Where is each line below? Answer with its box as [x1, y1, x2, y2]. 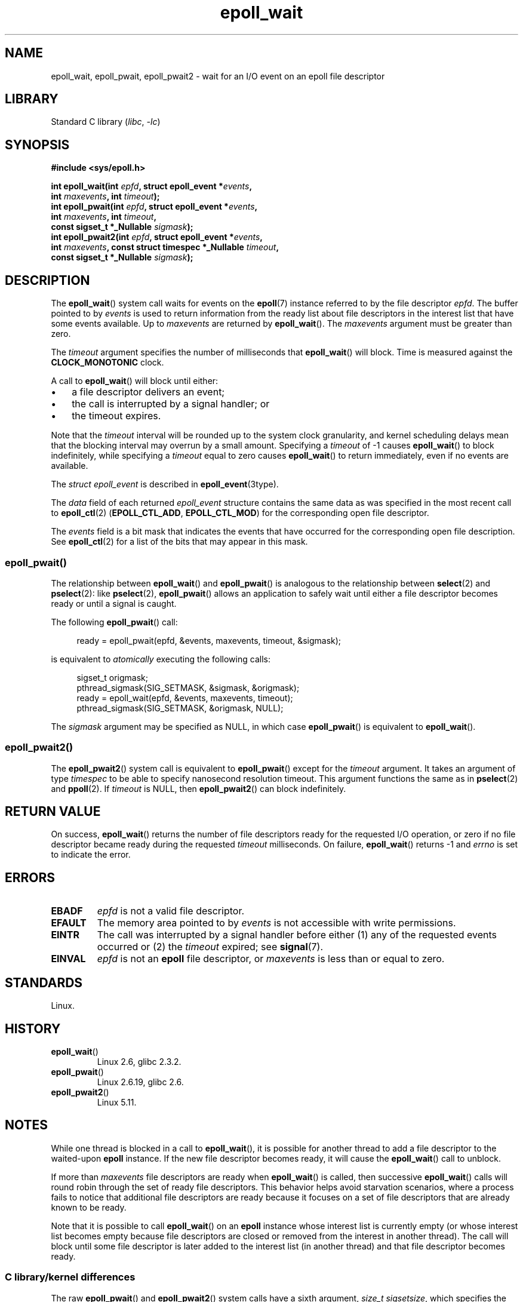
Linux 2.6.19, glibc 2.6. [97, 1077, 184, 1087]
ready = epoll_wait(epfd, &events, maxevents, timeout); [76, 692, 293, 703]
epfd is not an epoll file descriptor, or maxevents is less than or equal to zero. [97, 953, 445, 965]
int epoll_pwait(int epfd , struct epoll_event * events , [51, 201, 258, 212]
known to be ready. [51, 1202, 127, 1212]
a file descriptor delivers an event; [72, 386, 225, 398]
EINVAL [51, 953, 86, 965]
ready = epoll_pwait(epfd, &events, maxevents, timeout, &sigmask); [76, 635, 342, 646]
